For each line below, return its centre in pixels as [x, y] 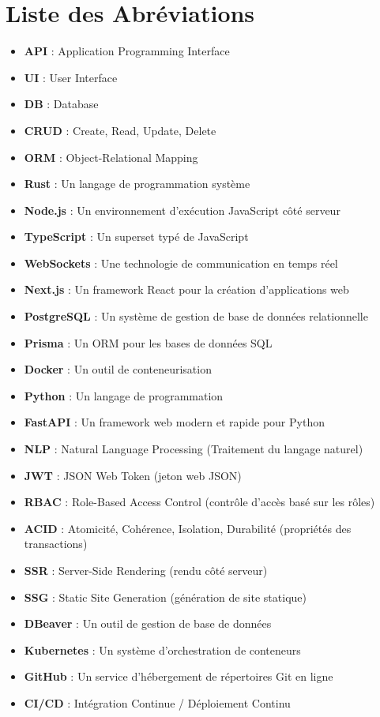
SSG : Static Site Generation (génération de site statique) [165, 597]
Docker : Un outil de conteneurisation [118, 369]
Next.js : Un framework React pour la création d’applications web [186, 289]
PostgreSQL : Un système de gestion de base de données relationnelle [196, 316]
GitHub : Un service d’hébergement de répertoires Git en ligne [179, 676]
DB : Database [61, 104]
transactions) [56, 544]
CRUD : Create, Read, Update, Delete [120, 130]
